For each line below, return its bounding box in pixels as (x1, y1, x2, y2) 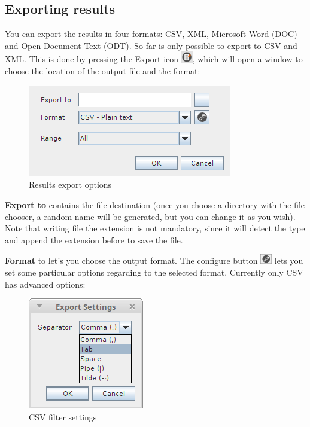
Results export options (29, 178, 112, 191)
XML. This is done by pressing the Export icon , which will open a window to (5, 53, 303, 65)
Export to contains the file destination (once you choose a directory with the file (5, 198, 305, 211)
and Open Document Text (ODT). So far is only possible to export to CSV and (5, 39, 297, 51)
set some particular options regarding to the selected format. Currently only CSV (5, 266, 303, 278)
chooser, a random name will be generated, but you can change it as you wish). (5, 210, 296, 222)
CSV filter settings (29, 410, 97, 423)
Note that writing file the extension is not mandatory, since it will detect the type (5, 222, 305, 234)
